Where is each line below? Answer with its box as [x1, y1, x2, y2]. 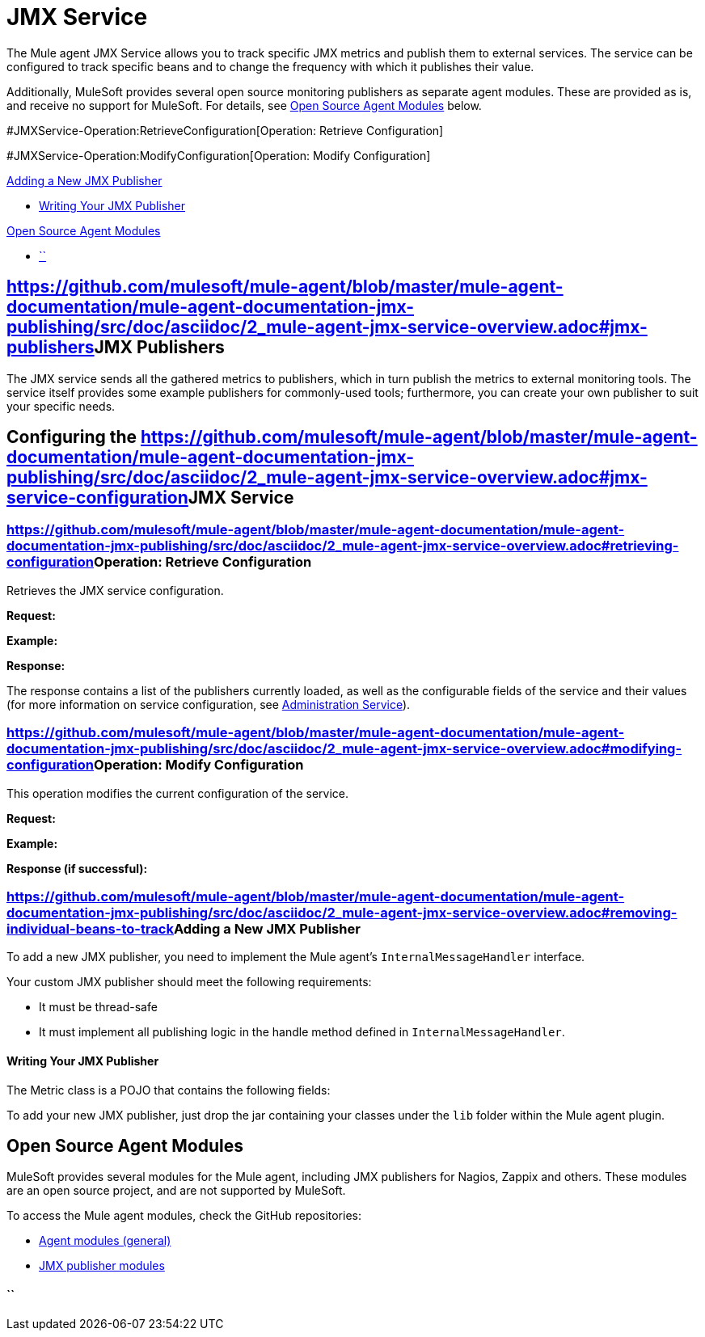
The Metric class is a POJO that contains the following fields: [6, 1082, 331, 1097]
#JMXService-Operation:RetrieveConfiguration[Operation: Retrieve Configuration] [6, 123, 444, 137]
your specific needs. [6, 399, 116, 413]
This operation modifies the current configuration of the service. [6, 786, 349, 800]
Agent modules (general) [39, 1234, 171, 1248]
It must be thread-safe [39, 1000, 158, 1014]
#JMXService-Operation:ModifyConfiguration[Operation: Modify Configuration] [6, 148, 431, 162]
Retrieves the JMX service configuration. [6, 583, 224, 597]
